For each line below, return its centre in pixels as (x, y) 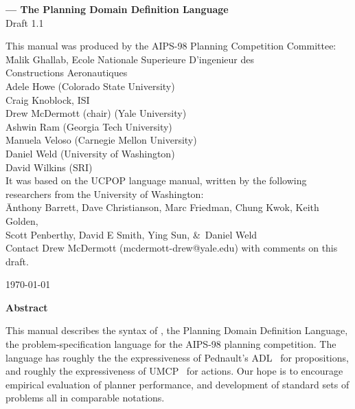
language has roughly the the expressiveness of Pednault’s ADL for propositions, (177, 357)
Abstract (27, 307)
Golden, (22, 220)
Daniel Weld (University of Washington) (90, 153)
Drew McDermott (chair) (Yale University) (96, 113)
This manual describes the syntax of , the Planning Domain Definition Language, (177, 330)
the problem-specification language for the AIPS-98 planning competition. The (171, 344)
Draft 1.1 (25, 22)
